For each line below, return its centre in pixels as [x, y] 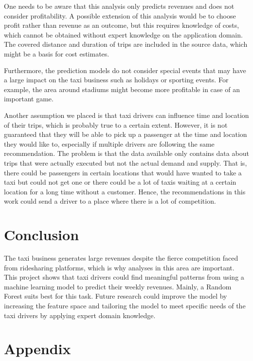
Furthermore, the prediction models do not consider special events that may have [125, 70]
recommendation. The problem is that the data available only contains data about [126, 153]
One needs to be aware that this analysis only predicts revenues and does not [119, 6]
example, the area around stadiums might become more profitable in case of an [122, 89]
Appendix [37, 349]
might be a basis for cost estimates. [57, 53]
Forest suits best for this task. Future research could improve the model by [116, 296]
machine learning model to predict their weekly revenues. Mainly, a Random [118, 286]
